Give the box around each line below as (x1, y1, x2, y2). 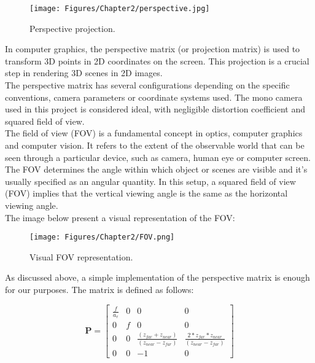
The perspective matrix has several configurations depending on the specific (5, 79, 290, 92)
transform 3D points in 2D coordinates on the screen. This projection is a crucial (5, 54, 309, 67)
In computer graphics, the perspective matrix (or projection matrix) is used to (5, 42, 300, 55)
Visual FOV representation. (29, 250, 133, 263)
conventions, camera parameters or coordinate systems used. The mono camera (5, 90, 303, 103)
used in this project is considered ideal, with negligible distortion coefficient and (5, 103, 305, 115)
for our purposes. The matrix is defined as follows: (5, 283, 194, 295)
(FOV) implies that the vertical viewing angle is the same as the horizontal (5, 187, 288, 200)
